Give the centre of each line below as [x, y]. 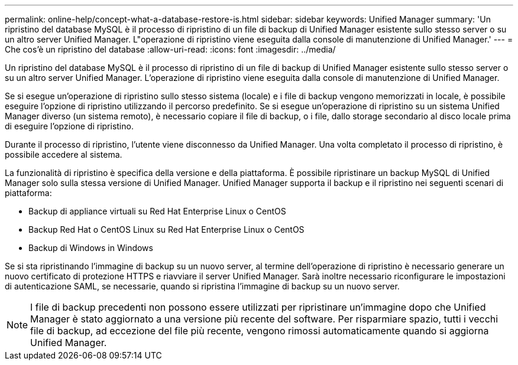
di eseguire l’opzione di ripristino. [69, 126]
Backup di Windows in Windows [91, 248]
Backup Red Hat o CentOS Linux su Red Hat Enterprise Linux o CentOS [166, 229]
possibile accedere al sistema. [64, 154]
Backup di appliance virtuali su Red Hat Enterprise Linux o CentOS [157, 211]
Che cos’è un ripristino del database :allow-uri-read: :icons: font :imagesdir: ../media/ [170, 49]
